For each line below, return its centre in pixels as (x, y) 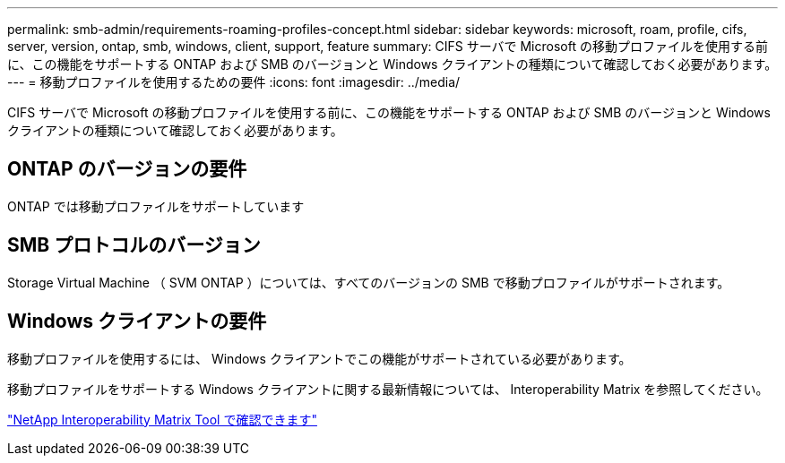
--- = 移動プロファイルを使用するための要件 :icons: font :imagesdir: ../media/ (234, 82)
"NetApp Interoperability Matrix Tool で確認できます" (162, 419)
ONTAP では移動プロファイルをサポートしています (156, 206)
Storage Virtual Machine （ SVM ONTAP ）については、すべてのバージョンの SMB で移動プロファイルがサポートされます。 (369, 282)
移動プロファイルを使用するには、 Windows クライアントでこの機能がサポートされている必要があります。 (319, 358)
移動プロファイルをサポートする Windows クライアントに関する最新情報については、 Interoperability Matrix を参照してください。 (388, 389)
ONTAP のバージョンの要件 (127, 169)
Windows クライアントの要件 (137, 322)
